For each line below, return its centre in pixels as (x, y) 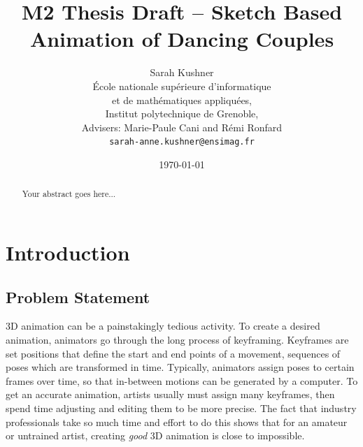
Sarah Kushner (182, 72)
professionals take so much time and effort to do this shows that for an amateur (177, 422)
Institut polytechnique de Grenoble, (182, 113)
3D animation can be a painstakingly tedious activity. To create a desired (163, 326)
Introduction (68, 252)
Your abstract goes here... (69, 194)
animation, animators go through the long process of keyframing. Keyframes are (177, 339)
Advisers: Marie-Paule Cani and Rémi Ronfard (182, 127)
